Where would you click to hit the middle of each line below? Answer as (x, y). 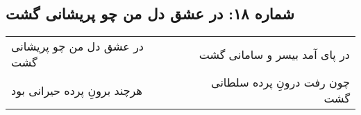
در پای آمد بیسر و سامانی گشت (274, 54)
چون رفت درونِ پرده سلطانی (280, 82)
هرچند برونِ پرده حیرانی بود (77, 90)
